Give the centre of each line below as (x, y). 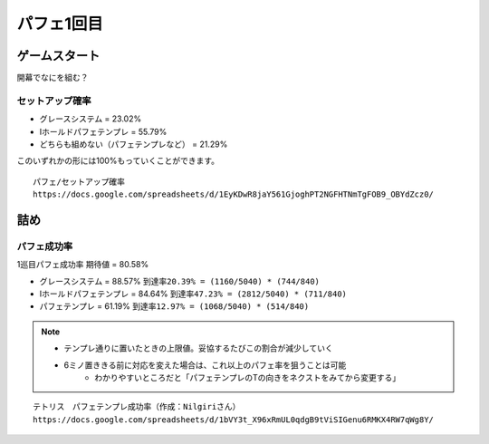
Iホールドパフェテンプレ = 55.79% (103, 131)
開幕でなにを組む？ (53, 78)
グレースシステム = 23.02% (91, 119)
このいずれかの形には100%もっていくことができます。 (118, 161)
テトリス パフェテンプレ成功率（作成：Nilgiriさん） (137, 407)
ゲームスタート (58, 56)
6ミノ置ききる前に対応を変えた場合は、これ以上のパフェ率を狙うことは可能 (205, 365)
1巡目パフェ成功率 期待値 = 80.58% (83, 265)
